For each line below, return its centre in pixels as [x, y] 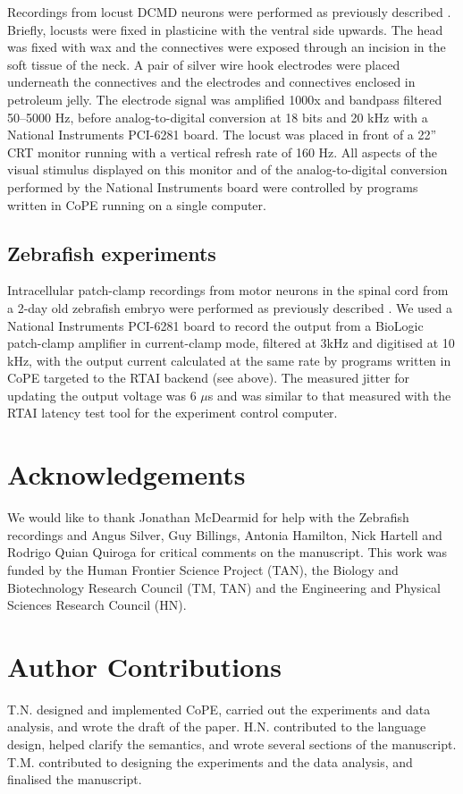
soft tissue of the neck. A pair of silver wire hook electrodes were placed [204, 64]
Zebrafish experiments [112, 253]
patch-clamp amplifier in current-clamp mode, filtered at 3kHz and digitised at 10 [231, 343]
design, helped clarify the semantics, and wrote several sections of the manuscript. [232, 744]
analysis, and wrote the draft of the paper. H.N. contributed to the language [217, 726]
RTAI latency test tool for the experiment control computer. [173, 413]
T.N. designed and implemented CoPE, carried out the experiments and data [219, 709]
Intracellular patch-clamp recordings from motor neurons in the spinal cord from [228, 290]
